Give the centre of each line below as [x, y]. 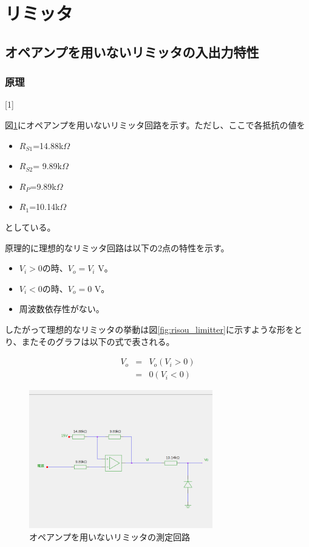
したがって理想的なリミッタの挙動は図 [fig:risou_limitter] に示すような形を [149, 329]
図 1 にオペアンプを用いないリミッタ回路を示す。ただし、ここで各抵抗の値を [155, 124]
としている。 [30, 227]
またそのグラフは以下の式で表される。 [98, 341]
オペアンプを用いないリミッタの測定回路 [110, 536]
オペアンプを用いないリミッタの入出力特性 [132, 51]
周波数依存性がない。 [62, 309]
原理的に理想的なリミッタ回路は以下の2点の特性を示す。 [117, 247]
